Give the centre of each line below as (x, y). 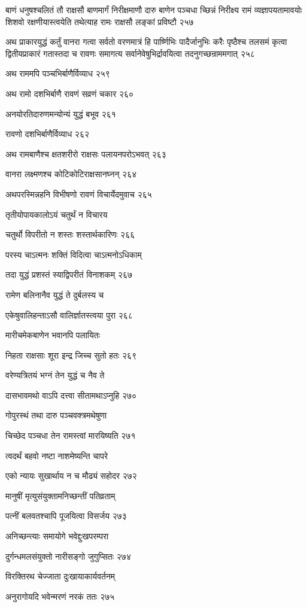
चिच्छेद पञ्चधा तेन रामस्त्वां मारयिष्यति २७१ (71, 435)
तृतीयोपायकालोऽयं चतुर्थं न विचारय (57, 214)
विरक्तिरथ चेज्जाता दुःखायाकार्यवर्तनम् (60, 576)
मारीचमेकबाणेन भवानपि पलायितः (53, 335)
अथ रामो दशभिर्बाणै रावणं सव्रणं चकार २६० (70, 93)
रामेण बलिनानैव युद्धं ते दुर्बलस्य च (55, 294)
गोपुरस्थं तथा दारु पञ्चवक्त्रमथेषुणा (56, 415)
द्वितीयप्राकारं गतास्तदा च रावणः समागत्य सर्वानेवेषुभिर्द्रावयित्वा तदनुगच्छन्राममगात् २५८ (130, 53)
